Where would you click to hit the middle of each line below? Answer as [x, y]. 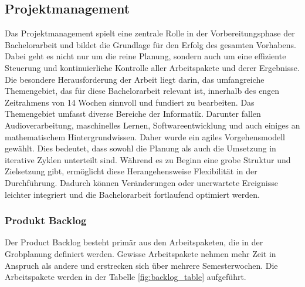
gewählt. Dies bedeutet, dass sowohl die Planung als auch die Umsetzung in [140, 148]
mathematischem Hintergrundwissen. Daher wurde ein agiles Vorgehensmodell [145, 136]
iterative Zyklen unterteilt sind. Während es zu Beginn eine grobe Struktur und [148, 159]
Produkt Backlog [46, 220]
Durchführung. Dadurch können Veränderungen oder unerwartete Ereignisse [141, 182]
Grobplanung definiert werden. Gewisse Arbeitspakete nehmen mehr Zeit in [140, 253]
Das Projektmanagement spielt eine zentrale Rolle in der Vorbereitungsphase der [150, 33]
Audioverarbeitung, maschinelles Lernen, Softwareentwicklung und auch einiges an [152, 125]
